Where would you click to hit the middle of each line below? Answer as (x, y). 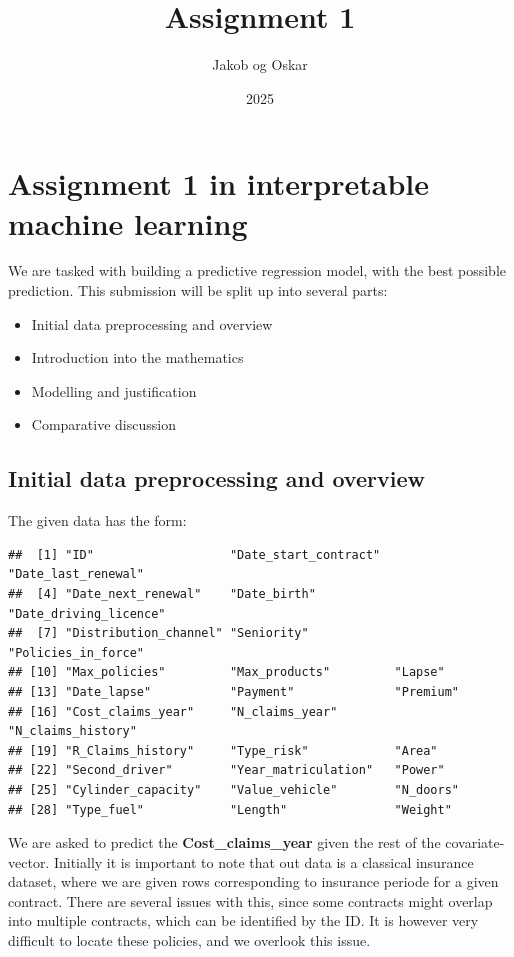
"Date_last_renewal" (76, 574)
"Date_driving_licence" (87, 613)
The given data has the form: (97, 520)
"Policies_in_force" (76, 652)
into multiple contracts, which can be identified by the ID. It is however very (243, 920)
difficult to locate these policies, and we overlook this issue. (189, 940)
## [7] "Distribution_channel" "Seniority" (158, 633)
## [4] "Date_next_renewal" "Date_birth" (162, 593)
